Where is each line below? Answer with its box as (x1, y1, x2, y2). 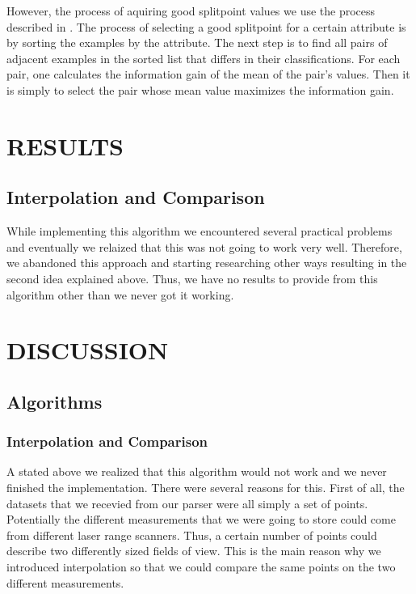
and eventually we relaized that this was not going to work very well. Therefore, (6, 238, 402, 255)
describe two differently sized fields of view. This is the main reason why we (6, 542, 381, 559)
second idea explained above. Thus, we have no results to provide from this (6, 269, 378, 286)
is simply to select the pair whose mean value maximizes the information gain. (6, 81, 394, 98)
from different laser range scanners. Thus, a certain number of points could (6, 526, 377, 543)
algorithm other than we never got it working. (6, 286, 234, 303)
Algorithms (6, 388, 103, 414)
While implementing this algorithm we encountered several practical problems (6, 223, 393, 240)
